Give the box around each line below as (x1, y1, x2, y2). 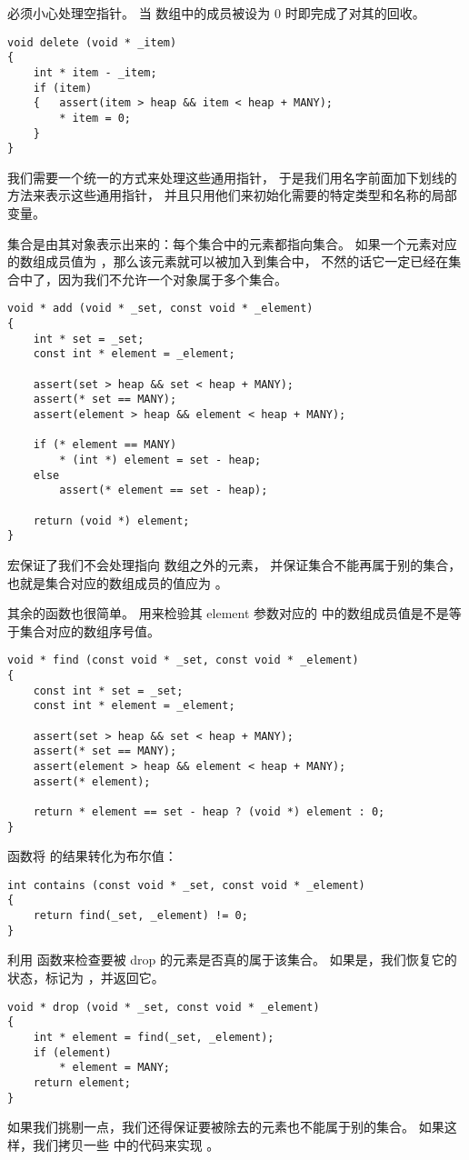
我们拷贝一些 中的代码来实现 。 (32, 1135, 220, 1154)
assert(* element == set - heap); (59, 484, 268, 497)
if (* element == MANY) (33, 438, 177, 452)
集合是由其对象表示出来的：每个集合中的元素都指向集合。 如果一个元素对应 (7, 234, 457, 253)
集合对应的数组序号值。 (19, 621, 160, 640)
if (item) (33, 81, 93, 95)
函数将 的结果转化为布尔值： (7, 846, 177, 865)
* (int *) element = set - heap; (59, 453, 262, 466)
